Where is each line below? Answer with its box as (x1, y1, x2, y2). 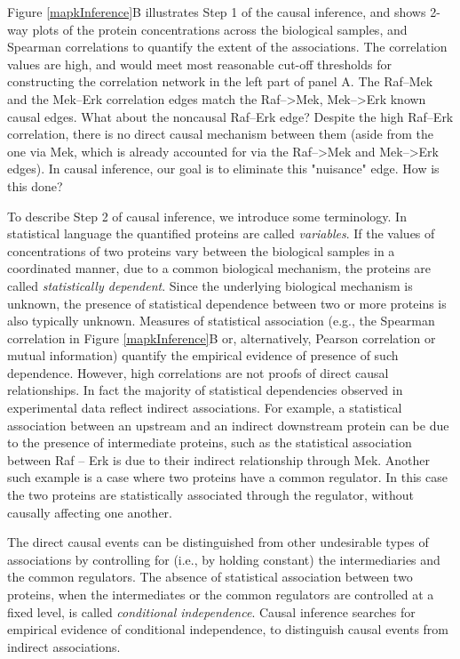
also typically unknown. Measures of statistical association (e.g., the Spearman (7, 311, 435, 330)
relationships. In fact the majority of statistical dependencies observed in (7, 381, 403, 399)
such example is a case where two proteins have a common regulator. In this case (7, 468, 448, 486)
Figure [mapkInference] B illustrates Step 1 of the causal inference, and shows (7, 3, 426, 20)
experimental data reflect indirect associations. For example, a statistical (7, 398, 402, 417)
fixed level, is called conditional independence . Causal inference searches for (7, 602, 416, 621)
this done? (7, 176, 63, 195)
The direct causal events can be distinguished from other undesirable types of (7, 533, 429, 551)
